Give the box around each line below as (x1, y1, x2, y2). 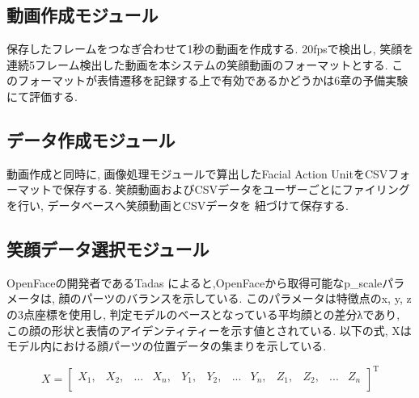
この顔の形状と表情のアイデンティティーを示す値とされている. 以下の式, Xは (6, 321, 412, 338)
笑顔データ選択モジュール (6, 236, 209, 261)
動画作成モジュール (6, 2, 159, 27)
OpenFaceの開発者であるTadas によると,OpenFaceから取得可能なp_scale (6, 274, 383, 291)
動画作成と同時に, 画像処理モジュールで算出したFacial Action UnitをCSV (6, 165, 388, 182)
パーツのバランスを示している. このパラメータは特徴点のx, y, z (81, 290, 412, 307)
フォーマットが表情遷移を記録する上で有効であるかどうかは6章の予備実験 (17, 72, 408, 89)
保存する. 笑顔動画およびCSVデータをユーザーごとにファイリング (62, 181, 410, 198)
